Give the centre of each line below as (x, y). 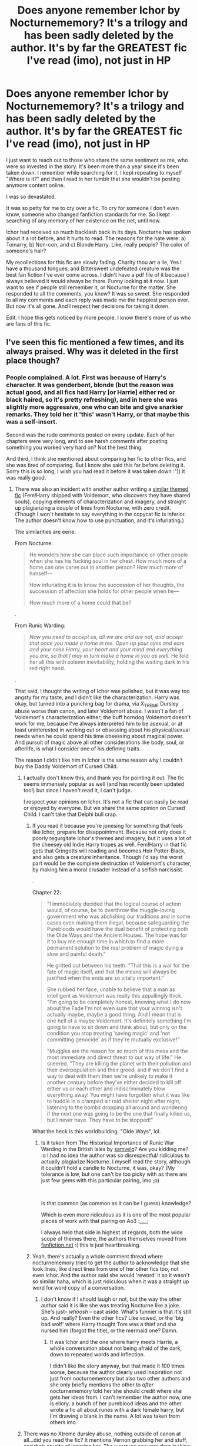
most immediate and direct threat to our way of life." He (114, 1057)
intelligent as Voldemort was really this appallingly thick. (115, 996)
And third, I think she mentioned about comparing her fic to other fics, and (96, 458)
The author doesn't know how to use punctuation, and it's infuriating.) (99, 520)
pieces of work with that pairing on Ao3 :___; (95, 1221)
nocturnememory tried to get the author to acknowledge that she (111, 1263)
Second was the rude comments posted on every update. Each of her (90, 435)
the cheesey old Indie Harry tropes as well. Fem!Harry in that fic (109, 845)
